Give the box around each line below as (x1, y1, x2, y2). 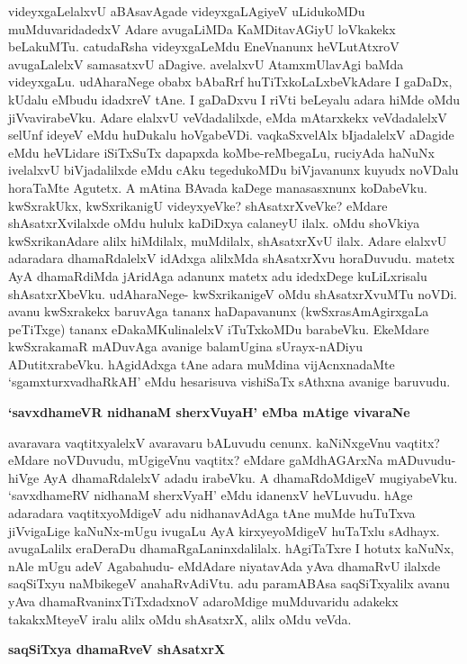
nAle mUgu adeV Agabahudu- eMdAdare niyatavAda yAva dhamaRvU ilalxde (8, 556, 441, 575)
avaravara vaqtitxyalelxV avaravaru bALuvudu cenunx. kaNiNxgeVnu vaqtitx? (8, 432, 440, 451)
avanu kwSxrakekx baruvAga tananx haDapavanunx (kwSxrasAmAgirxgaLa (8, 302, 429, 321)
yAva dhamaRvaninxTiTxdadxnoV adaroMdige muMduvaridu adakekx (8, 592, 399, 610)
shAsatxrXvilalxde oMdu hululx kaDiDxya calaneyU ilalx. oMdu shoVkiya (8, 214, 420, 232)
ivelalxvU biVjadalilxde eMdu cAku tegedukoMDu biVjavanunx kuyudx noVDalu (8, 160, 459, 179)
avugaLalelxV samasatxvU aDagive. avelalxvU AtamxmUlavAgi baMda (8, 54, 404, 73)
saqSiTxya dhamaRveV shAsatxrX (8, 640, 226, 659)
